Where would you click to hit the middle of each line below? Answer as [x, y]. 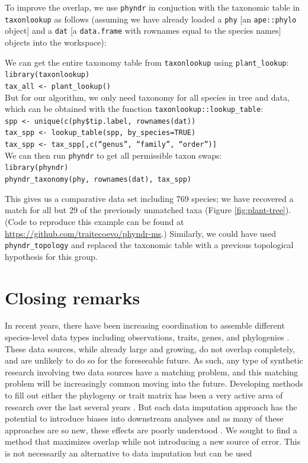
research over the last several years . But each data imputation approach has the [151, 406]
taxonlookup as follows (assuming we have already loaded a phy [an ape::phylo [151, 19]
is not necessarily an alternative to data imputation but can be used [129, 453]
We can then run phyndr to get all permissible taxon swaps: [113, 155]
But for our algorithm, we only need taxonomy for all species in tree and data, [147, 97]
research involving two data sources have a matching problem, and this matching [152, 372]
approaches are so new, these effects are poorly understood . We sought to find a [151, 430]
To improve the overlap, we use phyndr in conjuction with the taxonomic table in [153, 7]
